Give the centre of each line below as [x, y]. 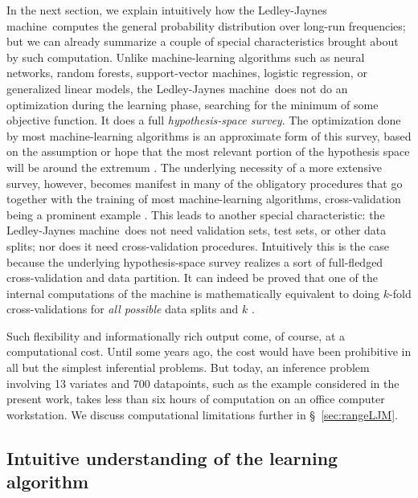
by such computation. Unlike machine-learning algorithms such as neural [186, 57]
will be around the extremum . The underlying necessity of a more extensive [195, 167]
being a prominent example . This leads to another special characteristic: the [196, 214]
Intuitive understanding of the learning [172, 457]
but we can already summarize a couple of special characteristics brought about [203, 41]
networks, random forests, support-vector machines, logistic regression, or [187, 73]
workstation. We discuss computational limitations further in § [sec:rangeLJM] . [202, 414]
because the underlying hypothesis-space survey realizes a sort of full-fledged [195, 261]
